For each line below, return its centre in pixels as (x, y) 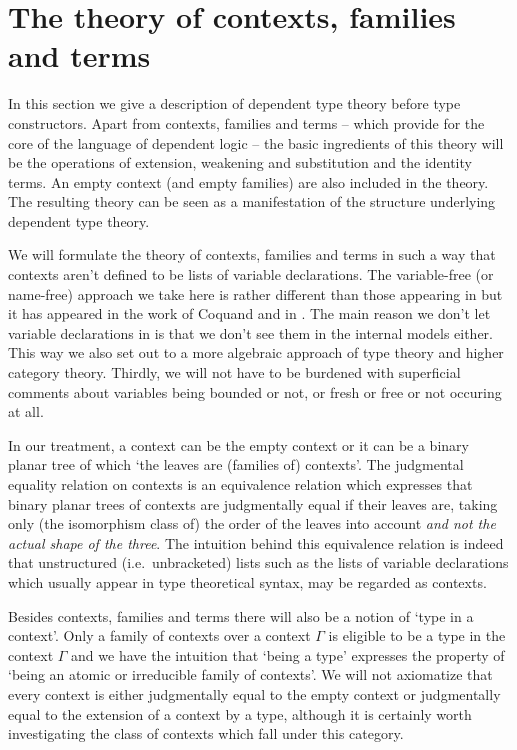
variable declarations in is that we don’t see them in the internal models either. (251, 332)
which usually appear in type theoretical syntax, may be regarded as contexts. (247, 581)
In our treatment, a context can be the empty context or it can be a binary (238, 444)
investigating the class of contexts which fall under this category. (206, 733)
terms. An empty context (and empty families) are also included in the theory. (248, 181)
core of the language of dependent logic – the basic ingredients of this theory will (256, 142)
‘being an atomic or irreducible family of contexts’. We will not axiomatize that (250, 674)
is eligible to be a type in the (417, 635)
